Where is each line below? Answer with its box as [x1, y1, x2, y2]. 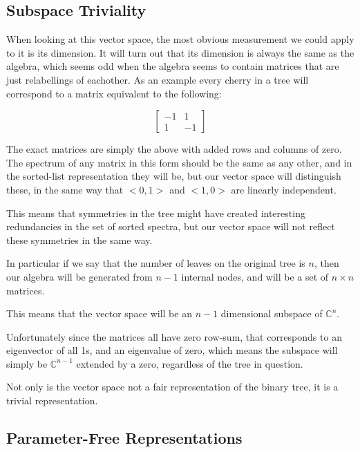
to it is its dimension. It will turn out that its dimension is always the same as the [6, 45, 354, 59]
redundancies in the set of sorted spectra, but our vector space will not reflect [6, 219, 335, 234]
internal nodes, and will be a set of [181, 269, 329, 283]
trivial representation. [6, 393, 98, 408]
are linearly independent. [231, 182, 337, 196]
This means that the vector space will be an [6, 306, 192, 321]
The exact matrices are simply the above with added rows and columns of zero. [6, 142, 342, 156]
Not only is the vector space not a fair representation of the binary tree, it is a [6, 379, 339, 394]
